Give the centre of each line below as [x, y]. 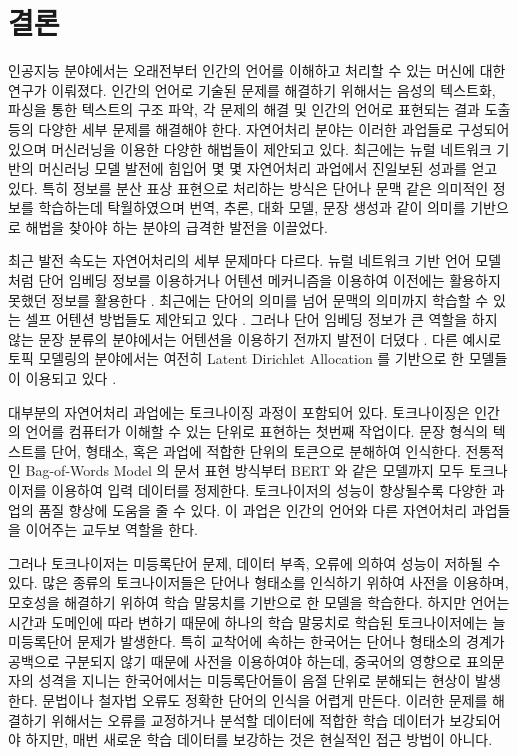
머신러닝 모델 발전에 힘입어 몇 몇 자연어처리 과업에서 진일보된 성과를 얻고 [268, 168]
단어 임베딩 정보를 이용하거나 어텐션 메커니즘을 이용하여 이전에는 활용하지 [269, 280]
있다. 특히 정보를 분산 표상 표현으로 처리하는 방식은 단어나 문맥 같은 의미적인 [248, 187]
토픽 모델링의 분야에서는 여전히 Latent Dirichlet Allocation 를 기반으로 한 [236, 358]
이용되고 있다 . [71, 378]
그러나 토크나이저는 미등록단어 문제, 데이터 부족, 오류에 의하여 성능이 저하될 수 [254, 562]
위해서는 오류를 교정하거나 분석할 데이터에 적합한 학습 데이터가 [248, 719]
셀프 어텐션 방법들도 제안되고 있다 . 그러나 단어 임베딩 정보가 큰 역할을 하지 [261, 319]
